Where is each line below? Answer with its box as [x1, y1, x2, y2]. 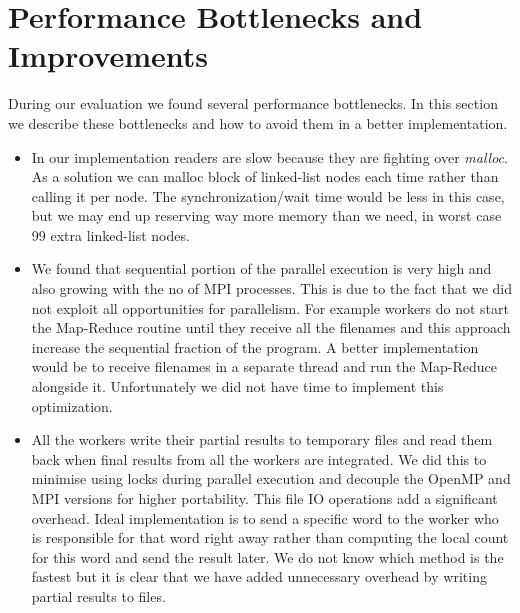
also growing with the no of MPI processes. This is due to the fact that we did [31, 278, 512, 299]
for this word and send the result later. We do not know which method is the [31, 546, 504, 567]
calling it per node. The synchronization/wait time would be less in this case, [31, 185, 505, 206]
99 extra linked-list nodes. [31, 224, 190, 245]
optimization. [31, 395, 113, 416]
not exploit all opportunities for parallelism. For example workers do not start [31, 297, 509, 318]
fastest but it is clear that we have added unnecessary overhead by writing [31, 566, 487, 587]
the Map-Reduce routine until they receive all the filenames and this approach [31, 317, 511, 338]
